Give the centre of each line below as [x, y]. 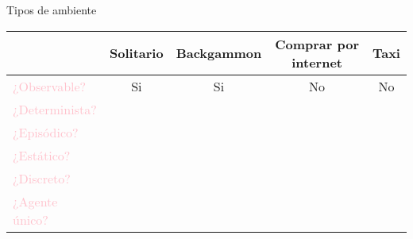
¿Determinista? [55, 109]
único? [31, 219]
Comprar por [317, 44]
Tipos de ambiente [52, 10]
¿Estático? [42, 155]
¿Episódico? [46, 132]
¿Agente [35, 201]
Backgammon [219, 53]
